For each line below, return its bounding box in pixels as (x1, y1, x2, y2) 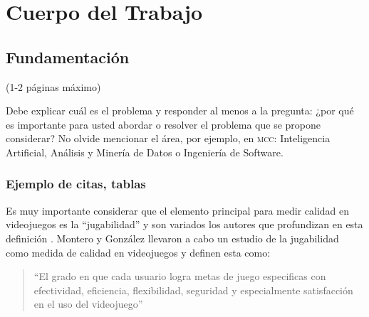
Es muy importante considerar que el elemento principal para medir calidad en (6, 203, 350, 217)
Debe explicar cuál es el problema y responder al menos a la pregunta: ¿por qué (6, 103, 354, 118)
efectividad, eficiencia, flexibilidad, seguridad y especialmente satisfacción (33, 282, 353, 297)
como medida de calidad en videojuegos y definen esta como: (6, 245, 271, 259)
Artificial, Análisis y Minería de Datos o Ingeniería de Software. (6, 144, 284, 159)
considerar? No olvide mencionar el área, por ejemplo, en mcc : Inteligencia (6, 131, 331, 146)
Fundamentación (6, 45, 130, 68)
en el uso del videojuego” (33, 296, 143, 311)
